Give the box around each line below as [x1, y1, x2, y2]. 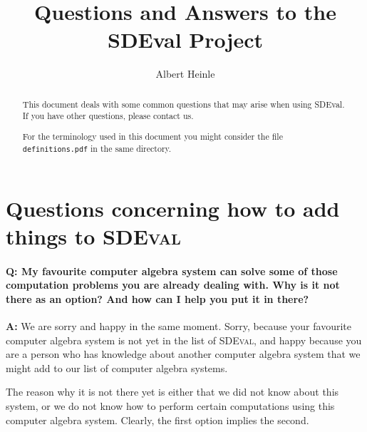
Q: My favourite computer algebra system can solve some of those [6, 263, 338, 278]
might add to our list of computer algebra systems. [6, 360, 228, 375]
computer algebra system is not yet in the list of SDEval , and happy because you [6, 332, 362, 347]
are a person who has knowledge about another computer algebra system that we [6, 346, 361, 361]
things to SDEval [6, 221, 181, 250]
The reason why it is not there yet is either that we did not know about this [6, 384, 339, 399]
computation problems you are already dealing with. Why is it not [6, 277, 340, 292]
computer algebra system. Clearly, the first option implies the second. [6, 412, 309, 427]
